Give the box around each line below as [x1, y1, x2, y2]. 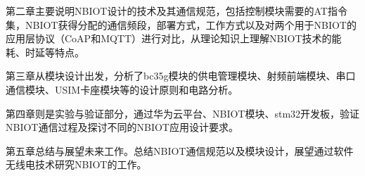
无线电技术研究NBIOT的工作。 [6, 157, 147, 172]
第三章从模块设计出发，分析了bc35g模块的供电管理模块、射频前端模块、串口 [6, 68, 356, 83]
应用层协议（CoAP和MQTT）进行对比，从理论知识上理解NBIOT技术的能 [6, 31, 342, 46]
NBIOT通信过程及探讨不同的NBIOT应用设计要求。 [6, 120, 238, 134]
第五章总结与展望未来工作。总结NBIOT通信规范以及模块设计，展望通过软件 [6, 143, 354, 158]
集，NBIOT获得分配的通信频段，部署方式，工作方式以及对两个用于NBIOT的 [6, 17, 357, 32]
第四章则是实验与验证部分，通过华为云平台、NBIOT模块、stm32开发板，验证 [6, 106, 360, 120]
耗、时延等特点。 [6, 44, 84, 59]
